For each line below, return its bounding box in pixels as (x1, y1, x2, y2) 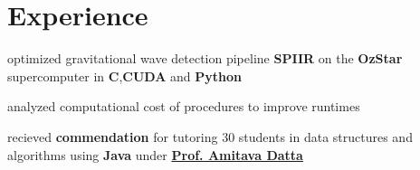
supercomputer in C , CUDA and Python (7, 66, 243, 85)
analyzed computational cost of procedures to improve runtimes (7, 97, 360, 116)
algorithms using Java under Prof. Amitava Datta (7, 145, 303, 164)
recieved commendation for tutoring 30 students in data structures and (7, 127, 413, 146)
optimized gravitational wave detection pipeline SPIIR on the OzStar (7, 49, 403, 68)
